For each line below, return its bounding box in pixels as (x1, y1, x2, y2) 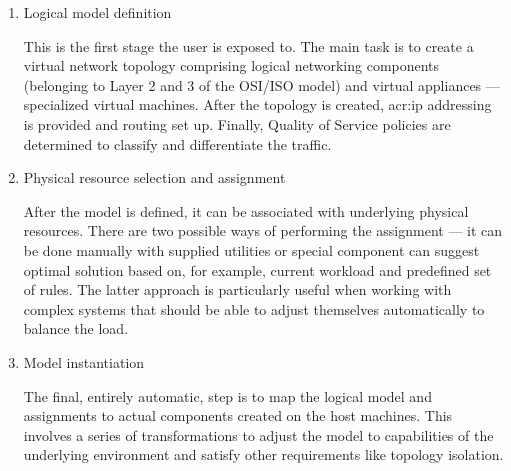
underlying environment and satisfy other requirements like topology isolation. (23, 444, 504, 465)
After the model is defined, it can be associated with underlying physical (23, 200, 469, 221)
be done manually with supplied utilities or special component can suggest (23, 239, 480, 260)
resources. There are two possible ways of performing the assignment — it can (23, 220, 503, 241)
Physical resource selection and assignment (23, 167, 286, 188)
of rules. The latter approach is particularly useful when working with (23, 279, 452, 300)
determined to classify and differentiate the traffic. (23, 133, 332, 154)
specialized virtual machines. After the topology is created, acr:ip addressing (23, 94, 492, 115)
